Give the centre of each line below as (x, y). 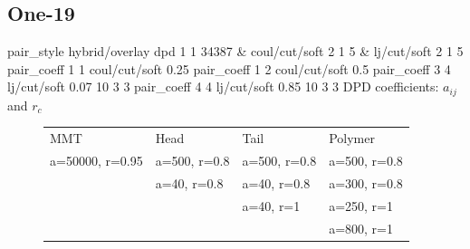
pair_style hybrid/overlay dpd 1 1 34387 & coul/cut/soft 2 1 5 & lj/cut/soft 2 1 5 (235, 51)
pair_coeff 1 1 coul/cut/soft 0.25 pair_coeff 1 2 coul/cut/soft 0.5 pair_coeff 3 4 (229, 68)
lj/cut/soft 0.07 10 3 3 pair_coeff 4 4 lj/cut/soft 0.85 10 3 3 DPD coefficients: (223, 86)
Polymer (352, 138)
